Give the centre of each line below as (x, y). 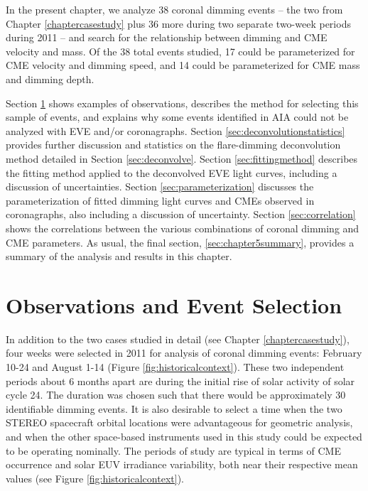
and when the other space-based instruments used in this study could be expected (184, 436)
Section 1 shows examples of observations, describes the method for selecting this (182, 103)
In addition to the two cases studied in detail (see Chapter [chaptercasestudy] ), (178, 339)
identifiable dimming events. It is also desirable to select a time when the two (174, 408)
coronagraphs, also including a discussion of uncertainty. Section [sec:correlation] (181, 214)
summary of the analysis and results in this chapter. (119, 256)
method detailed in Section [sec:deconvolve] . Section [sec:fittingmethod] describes (182, 158)
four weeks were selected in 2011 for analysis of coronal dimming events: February (184, 353)
